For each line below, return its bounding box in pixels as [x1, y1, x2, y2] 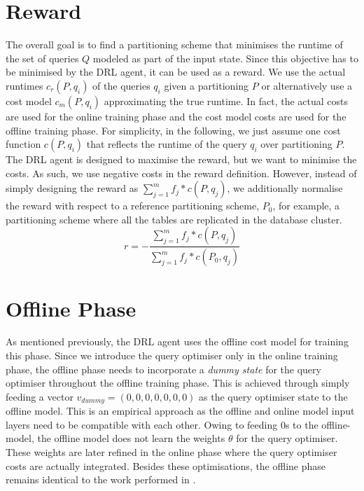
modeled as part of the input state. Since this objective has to [92, 50, 358, 65]
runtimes [6, 78, 43, 92]
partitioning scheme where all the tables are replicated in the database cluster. [6, 212, 342, 226]
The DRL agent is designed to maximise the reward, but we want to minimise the [6, 152, 357, 167]
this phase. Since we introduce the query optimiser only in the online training [6, 348, 338, 363]
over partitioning [260, 137, 332, 151]
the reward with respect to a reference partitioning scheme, [6, 198, 260, 213]
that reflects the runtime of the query [86, 137, 247, 151]
